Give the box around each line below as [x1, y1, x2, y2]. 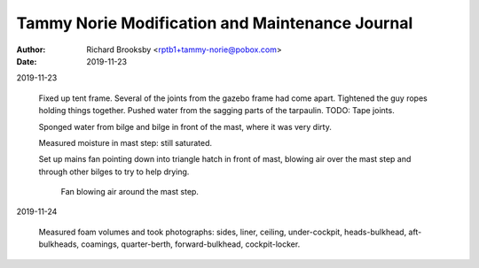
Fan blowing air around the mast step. [60, 187, 200, 197]
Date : [16, 56, 37, 66]
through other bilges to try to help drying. [38, 166, 190, 177]
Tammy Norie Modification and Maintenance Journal [16, 13, 413, 33]
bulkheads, [38, 239, 80, 249]
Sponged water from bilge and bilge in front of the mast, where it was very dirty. [38, 121, 332, 132]
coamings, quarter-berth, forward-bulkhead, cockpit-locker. [81, 239, 301, 249]
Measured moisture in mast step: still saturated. [38, 137, 213, 148]
